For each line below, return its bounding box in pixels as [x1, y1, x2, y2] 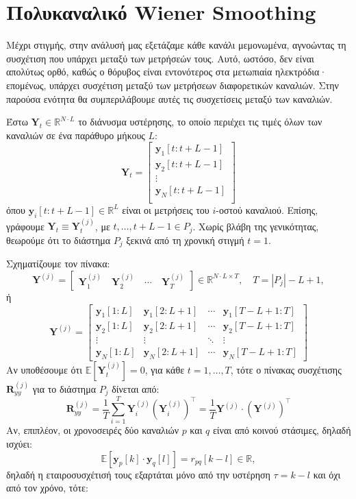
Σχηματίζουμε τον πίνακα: [6, 256, 110, 271]
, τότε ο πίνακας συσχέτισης [230, 363, 342, 377]
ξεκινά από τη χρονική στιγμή [126, 232, 244, 247]
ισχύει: [6, 437, 32, 451]
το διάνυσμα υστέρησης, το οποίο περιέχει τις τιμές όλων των [78, 114, 322, 129]
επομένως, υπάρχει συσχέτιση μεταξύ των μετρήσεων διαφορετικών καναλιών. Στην [6, 77, 339, 92]
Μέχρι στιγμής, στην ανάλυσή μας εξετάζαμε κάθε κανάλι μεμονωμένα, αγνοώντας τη [6, 38, 346, 52]
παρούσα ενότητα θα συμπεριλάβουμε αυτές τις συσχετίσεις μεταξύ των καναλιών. [6, 91, 333, 106]
